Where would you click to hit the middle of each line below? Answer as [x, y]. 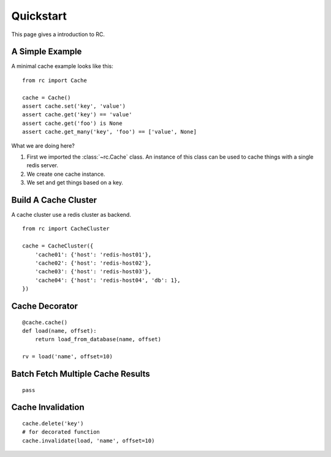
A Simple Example [47, 52]
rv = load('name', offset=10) [68, 357]
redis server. [42, 165]
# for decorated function [61, 432]
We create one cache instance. [66, 174]
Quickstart [39, 16]
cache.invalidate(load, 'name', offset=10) [89, 440]
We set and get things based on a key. [75, 183]
